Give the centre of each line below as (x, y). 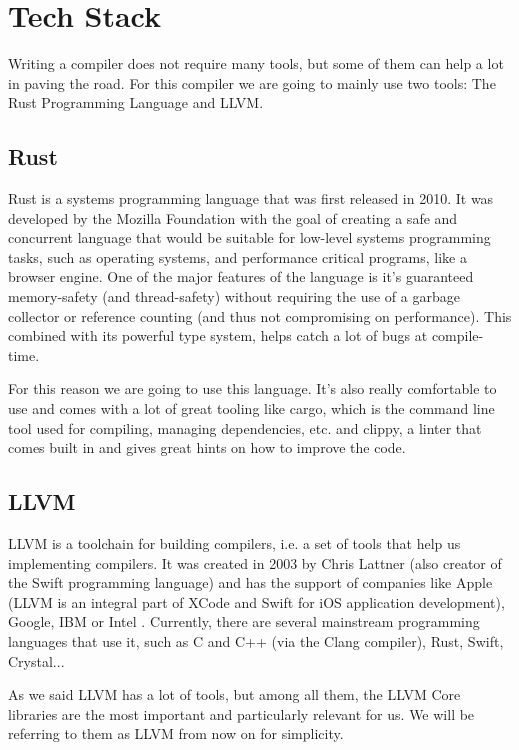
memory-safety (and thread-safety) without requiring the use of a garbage (234, 296)
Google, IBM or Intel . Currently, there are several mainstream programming (244, 621)
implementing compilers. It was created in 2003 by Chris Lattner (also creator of (255, 562)
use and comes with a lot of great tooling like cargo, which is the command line (251, 408)
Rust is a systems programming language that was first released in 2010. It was (251, 198)
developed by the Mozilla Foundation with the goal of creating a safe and (233, 217)
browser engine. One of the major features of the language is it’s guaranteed (241, 276)
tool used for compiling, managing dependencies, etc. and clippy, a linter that (245, 427)
